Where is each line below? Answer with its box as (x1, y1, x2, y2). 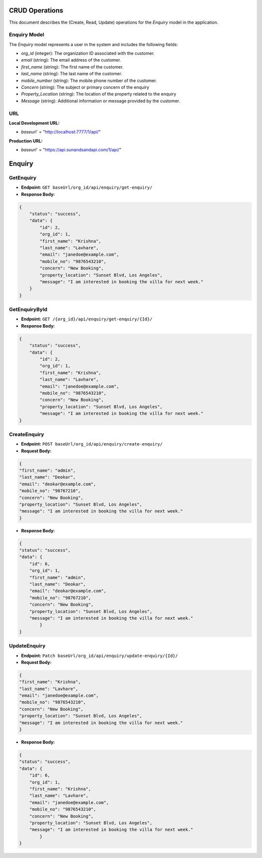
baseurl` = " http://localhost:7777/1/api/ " (21, 129, 101, 135)
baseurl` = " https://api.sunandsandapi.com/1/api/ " (21, 147, 121, 153)
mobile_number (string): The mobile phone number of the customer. (21, 78, 157, 83)
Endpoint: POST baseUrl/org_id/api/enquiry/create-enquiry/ (21, 441, 163, 447)
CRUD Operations (9, 6, 64, 15)
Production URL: (9, 138, 43, 144)
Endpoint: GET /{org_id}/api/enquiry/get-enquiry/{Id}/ (21, 316, 153, 322)
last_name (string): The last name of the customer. (21, 71, 122, 77)
